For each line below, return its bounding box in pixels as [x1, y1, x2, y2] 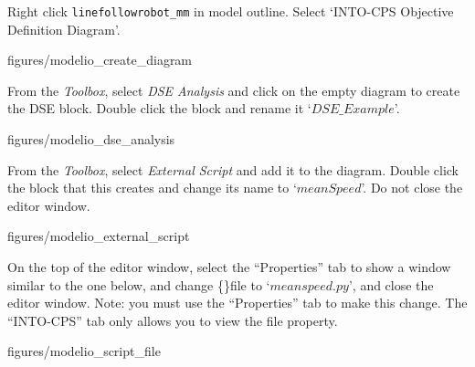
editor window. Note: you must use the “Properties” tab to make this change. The [7, 293, 468, 312]
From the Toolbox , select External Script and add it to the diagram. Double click [7, 160, 459, 179]
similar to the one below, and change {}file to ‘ [7, 275, 270, 294]
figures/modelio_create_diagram [7, 50, 193, 69]
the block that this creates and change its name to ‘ [7, 178, 297, 197]
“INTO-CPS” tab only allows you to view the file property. [7, 310, 338, 330]
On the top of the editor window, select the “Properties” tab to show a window [7, 257, 451, 276]
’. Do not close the [361, 178, 463, 197]
